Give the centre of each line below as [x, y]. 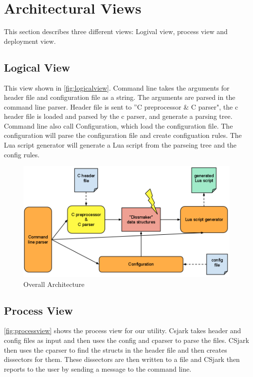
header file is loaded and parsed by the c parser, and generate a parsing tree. [118, 116]
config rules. [22, 154]
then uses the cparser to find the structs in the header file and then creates [116, 349]
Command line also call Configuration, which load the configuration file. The [118, 125]
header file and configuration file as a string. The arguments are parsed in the [120, 97]
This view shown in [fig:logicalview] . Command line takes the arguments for [117, 87]
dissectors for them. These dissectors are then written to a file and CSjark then [122, 359]
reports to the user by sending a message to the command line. [98, 368]
